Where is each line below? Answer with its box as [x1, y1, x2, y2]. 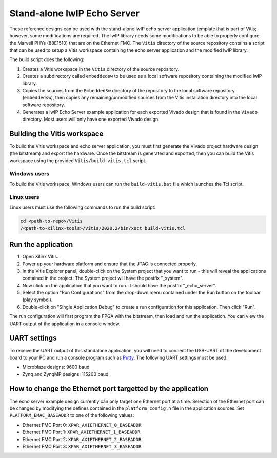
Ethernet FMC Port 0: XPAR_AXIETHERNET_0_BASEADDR [22, 422, 142, 428]
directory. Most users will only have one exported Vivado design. [22, 116, 160, 123]
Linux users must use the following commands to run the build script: [9, 204, 156, 210]
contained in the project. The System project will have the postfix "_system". [22, 275, 184, 282]
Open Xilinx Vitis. [22, 254, 58, 260]
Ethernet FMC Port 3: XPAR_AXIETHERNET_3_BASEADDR [22, 443, 142, 449]
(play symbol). [22, 296, 53, 303]
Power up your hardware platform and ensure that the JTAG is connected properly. [22, 261, 197, 267]
